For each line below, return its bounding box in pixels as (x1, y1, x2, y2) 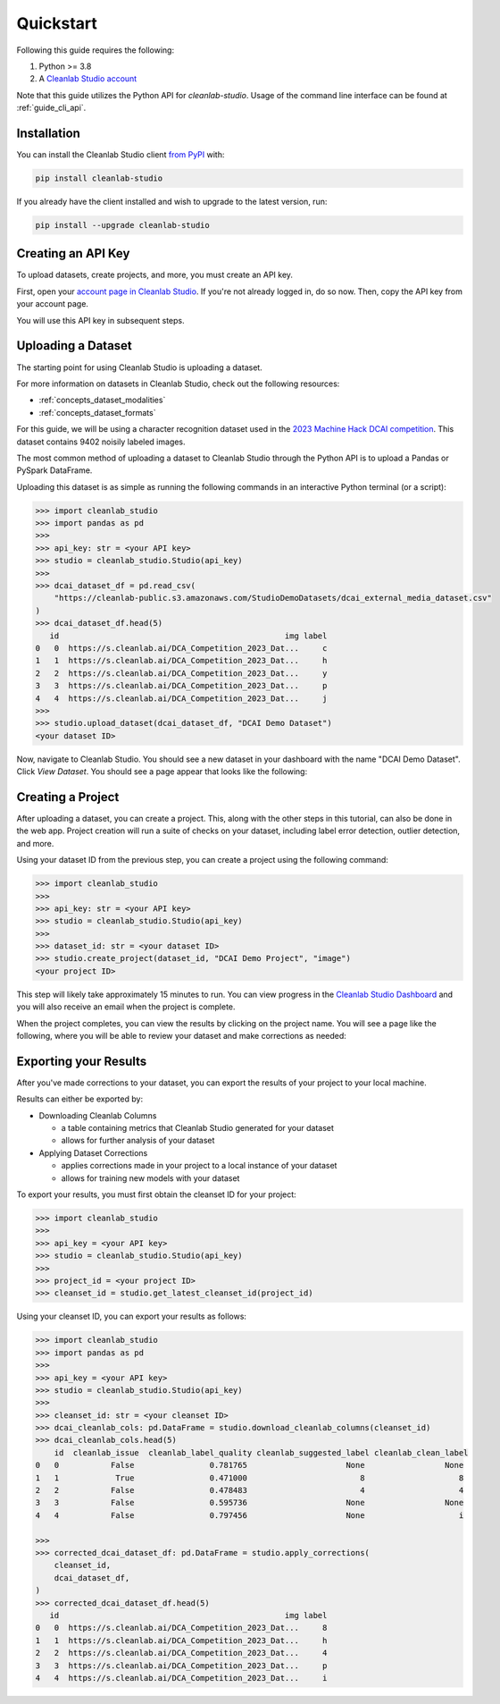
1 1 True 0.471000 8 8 (35, 1472, 464, 1483)
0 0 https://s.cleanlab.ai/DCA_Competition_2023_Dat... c (35, 643, 328, 653)
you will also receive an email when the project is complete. (16, 1001, 236, 1012)
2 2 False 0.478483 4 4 (35, 1485, 464, 1496)
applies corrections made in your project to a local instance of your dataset (61, 1160, 337, 1171)
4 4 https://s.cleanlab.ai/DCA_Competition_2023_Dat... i (35, 1673, 328, 1683)
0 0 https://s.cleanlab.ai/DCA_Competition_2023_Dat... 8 (35, 1623, 328, 1633)
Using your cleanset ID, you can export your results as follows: (16, 1311, 247, 1322)
